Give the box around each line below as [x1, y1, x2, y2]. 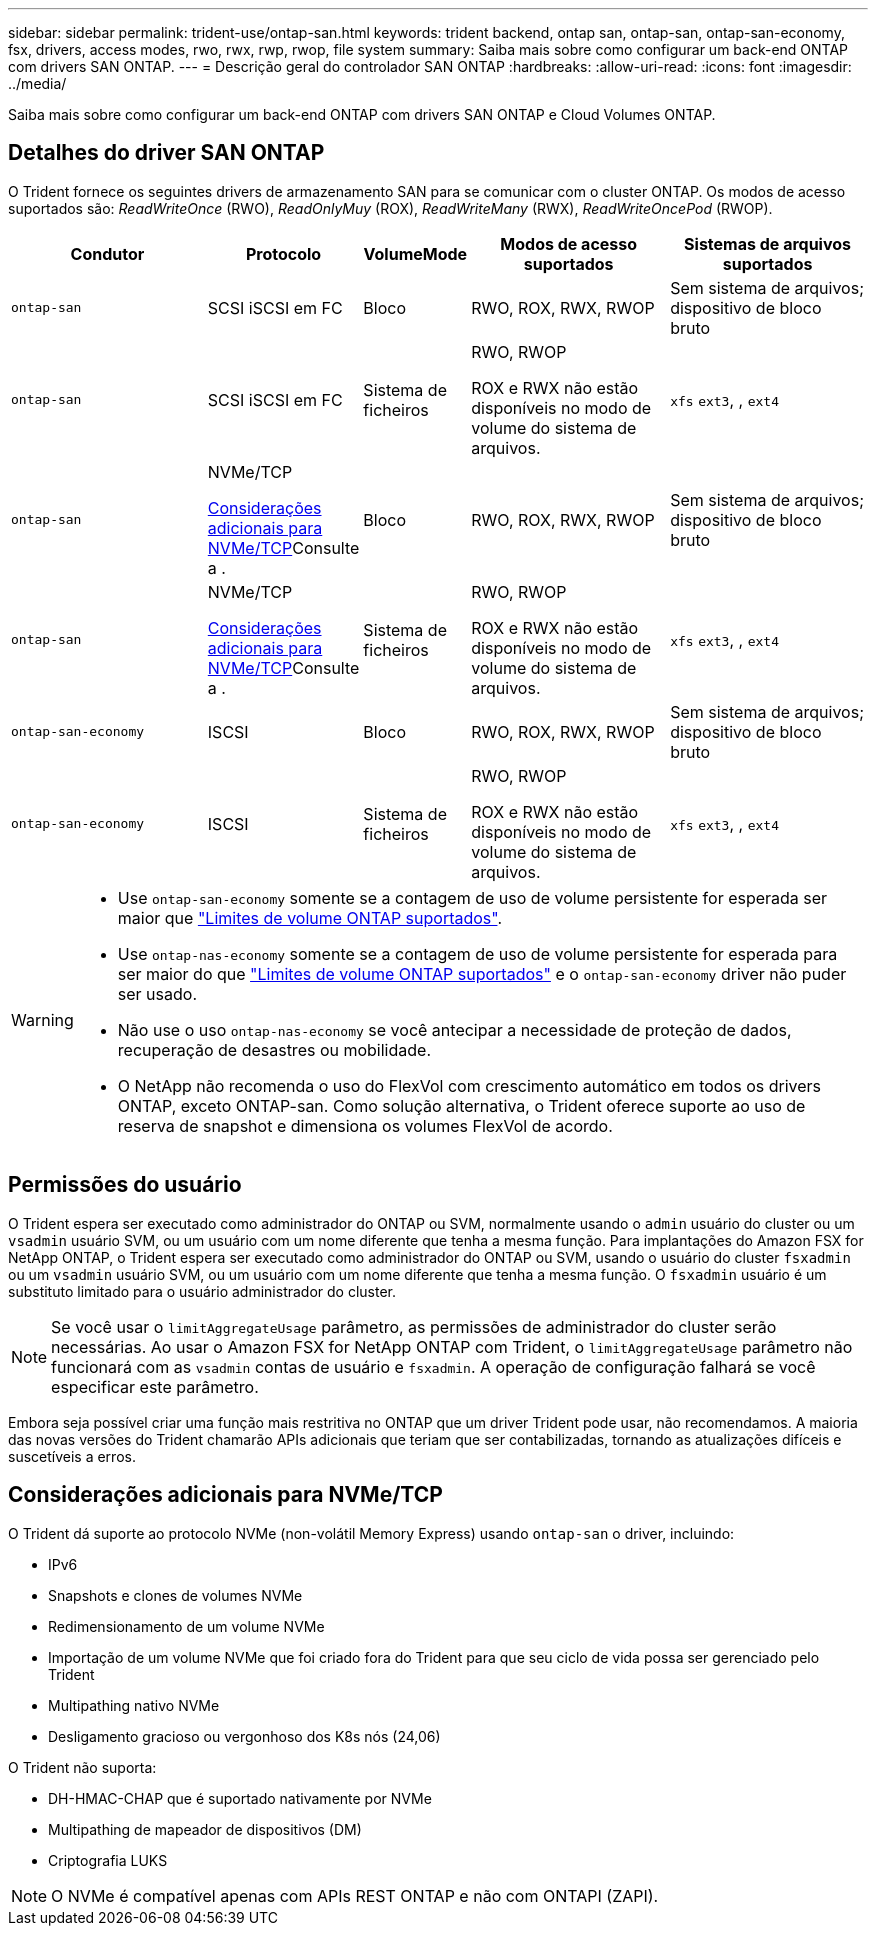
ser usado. [117, 983, 197, 1004]
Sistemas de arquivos [684, 233, 852, 254]
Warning [11, 1009, 74, 1030]
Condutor [70, 243, 145, 264]
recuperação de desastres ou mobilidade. [117, 1039, 431, 1060]
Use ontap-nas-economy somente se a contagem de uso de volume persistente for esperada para [117, 943, 838, 964]
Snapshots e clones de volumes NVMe [48, 1586, 303, 1604]
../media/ [8, 75, 67, 92]
